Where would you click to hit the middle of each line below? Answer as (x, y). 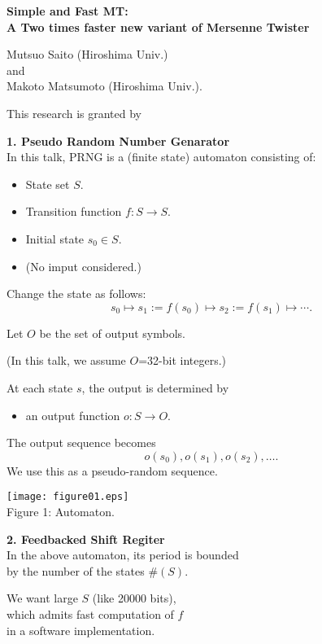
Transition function (74, 211)
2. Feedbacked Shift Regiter (86, 539)
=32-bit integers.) (183, 360)
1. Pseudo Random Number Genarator (118, 140)
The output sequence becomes (81, 442)
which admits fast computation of (90, 613)
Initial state (55, 238)
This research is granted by (74, 113)
